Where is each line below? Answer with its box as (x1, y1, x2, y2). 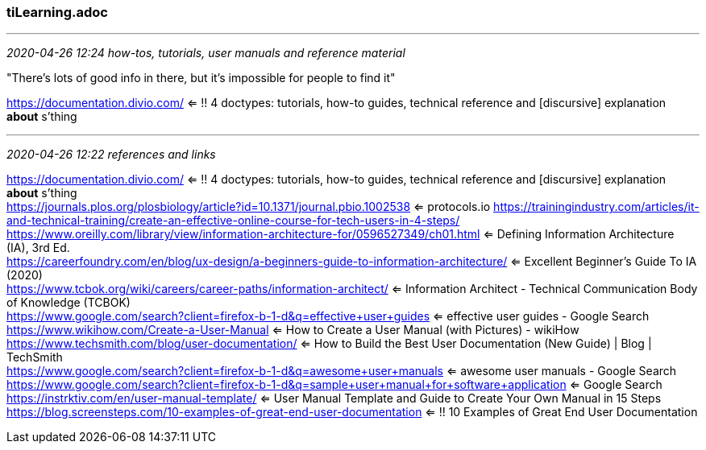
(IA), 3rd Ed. (6, 241, 70, 255)
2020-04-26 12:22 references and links (6, 147, 216, 162)
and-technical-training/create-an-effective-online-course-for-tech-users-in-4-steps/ (6, 213, 460, 228)
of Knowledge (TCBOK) (6, 295, 131, 310)
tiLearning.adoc (6, 4, 108, 20)
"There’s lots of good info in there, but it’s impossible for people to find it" (6, 71, 396, 85)
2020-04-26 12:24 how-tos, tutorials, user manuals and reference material (6, 46, 405, 60)
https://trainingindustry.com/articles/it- (493, 200, 700, 214)
